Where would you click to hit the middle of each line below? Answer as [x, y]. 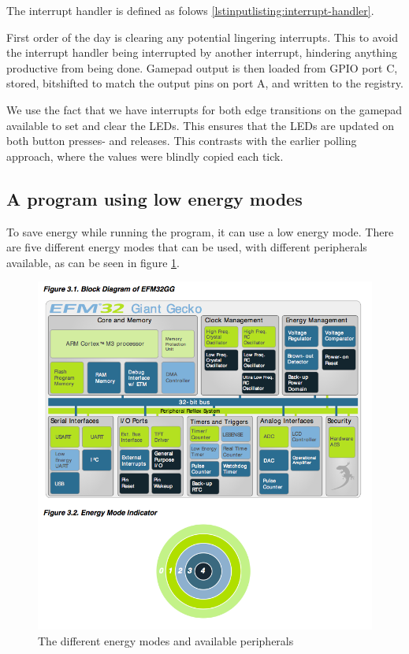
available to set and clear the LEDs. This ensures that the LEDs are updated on [201, 125]
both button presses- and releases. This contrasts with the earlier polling [182, 141]
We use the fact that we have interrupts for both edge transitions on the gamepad [204, 109]
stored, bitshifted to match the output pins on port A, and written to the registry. [205, 83]
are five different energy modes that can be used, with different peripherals [187, 247]
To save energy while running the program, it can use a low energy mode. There [200, 231]
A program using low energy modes [154, 198]
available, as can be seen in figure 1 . [93, 262]
